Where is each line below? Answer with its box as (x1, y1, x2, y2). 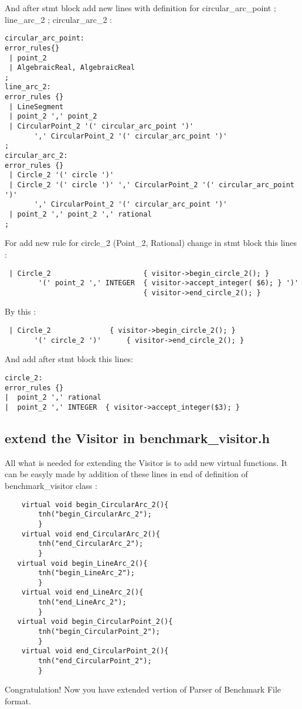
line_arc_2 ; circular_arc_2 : (5, 13, 112, 25)
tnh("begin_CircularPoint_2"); (38, 627, 160, 636)
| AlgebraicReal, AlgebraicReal (9, 63, 135, 72)
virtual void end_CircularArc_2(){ (21, 529, 160, 538)
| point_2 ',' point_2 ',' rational (9, 210, 152, 218)
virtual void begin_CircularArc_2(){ (21, 500, 169, 509)
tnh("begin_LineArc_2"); (38, 569, 135, 578)
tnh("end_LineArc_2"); (38, 598, 127, 607)
